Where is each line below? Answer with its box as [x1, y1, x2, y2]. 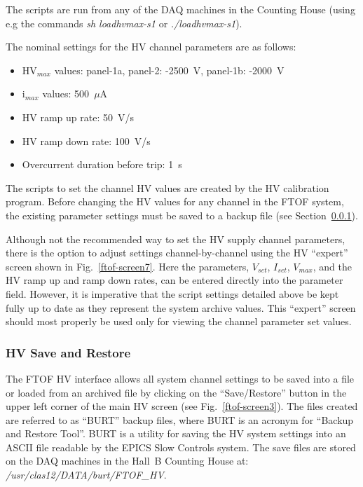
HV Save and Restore [6, 343, 131, 361]
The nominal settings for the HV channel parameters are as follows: [6, 39, 296, 54]
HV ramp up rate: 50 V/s [22, 109, 135, 124]
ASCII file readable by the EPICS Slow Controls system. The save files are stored [6, 439, 356, 454]
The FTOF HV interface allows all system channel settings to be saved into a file [6, 371, 355, 385]
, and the [313, 259, 352, 273]
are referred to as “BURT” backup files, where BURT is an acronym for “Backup [6, 412, 354, 427]
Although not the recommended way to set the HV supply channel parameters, [6, 231, 345, 246]
